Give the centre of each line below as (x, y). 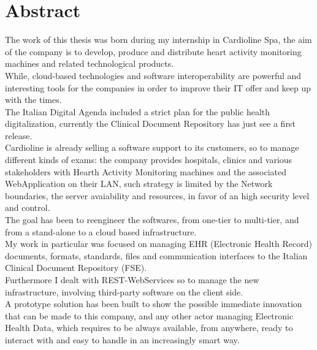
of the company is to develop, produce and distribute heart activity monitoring (153, 51)
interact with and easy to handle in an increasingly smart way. (122, 339)
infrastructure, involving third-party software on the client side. (124, 291)
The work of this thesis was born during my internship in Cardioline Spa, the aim (158, 40)
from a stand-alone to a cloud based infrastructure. (101, 231)
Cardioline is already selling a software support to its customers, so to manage (152, 147)
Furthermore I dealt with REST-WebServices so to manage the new (132, 280)
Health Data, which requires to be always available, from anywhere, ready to (149, 328)
